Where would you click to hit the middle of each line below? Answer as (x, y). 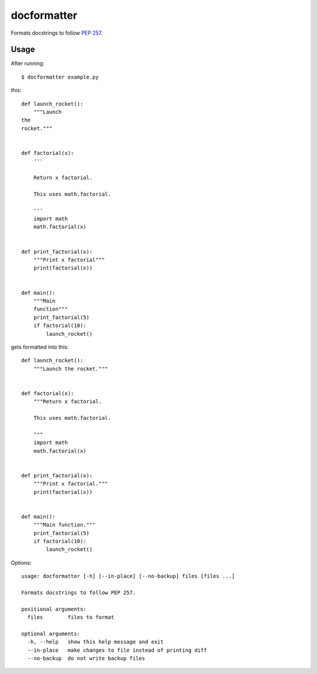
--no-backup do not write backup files (86, 658)
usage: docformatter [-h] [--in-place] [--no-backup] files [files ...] (128, 576)
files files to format (71, 617)
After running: (28, 63)
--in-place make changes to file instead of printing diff (117, 650)
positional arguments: (54, 609)
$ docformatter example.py (60, 77)
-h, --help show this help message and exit (95, 642)
